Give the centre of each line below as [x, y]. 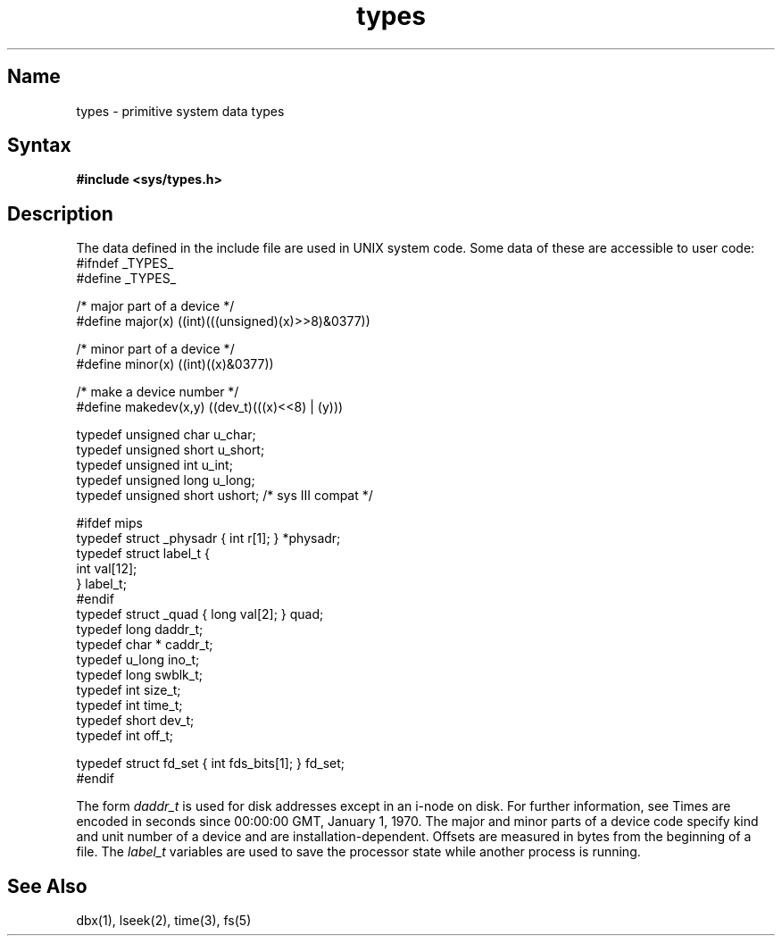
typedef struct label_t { [143, 554]
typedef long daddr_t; [140, 630]
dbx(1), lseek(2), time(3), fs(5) [164, 921]
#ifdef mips [109, 523]
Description [60, 213]
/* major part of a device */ [155, 306]
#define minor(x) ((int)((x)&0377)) [175, 364]
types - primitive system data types [180, 111]
